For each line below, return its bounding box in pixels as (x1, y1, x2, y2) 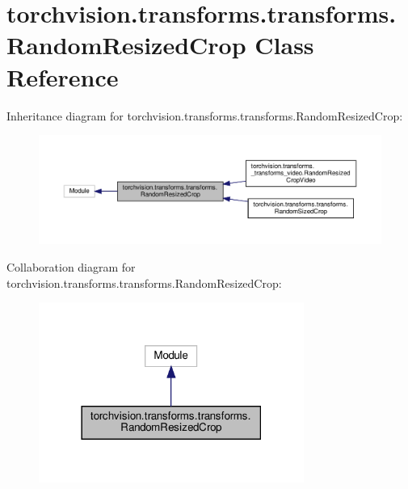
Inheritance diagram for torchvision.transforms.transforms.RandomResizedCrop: (6, 107, 403, 124)
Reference (6, 60, 119, 93)
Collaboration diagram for (6, 259, 136, 276)
